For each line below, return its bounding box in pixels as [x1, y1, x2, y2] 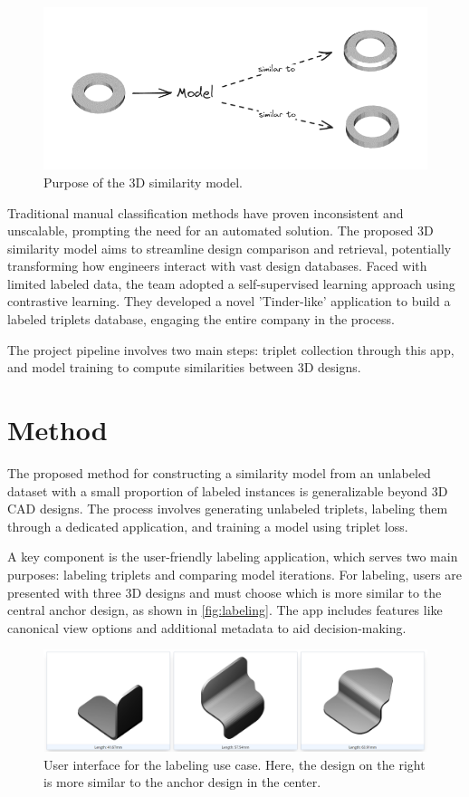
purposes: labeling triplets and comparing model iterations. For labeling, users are [7, 564, 462, 583]
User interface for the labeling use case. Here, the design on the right [43, 754, 426, 773]
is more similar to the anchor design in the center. [43, 773, 321, 792]
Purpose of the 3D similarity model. [43, 172, 243, 191]
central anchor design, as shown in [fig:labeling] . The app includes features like [7, 600, 443, 619]
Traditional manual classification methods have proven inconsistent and [7, 203, 404, 222]
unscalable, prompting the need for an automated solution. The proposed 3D [7, 221, 434, 240]
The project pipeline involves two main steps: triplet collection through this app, [7, 340, 455, 359]
